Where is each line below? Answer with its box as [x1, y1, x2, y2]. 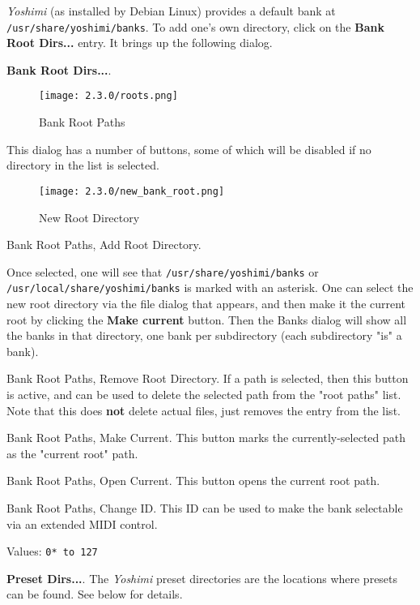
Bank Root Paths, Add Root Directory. [6, 236, 202, 253]
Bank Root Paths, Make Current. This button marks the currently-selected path [6, 429, 406, 446]
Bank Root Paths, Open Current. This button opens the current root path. [6, 472, 380, 489]
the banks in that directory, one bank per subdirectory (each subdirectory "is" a [6, 327, 402, 344]
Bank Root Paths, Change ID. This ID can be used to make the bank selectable [6, 499, 403, 516]
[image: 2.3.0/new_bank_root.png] [39, 185, 225, 197]
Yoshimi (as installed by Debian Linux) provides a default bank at [6, 2, 336, 19]
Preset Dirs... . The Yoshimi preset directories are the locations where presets [6, 569, 398, 586]
